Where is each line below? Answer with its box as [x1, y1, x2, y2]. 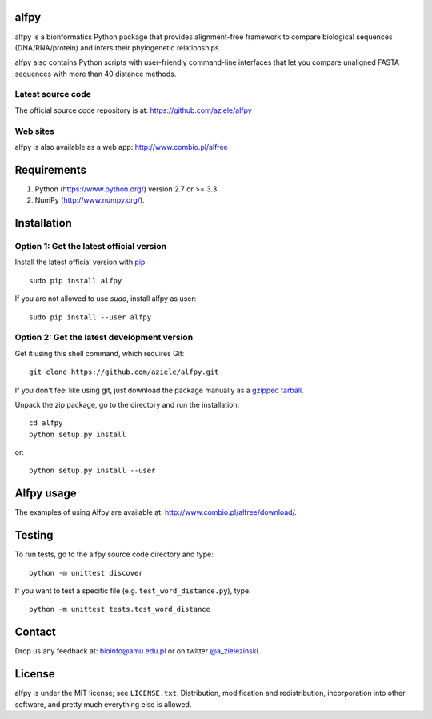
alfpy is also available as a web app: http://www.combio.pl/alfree [14, 142, 228, 151]
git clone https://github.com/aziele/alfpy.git [29, 368, 219, 376]
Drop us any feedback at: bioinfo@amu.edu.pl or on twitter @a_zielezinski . [14, 646, 261, 656]
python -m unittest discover [29, 568, 143, 577]
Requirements [14, 163, 87, 176]
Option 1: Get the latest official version [14, 241, 167, 252]
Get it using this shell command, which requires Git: [14, 348, 185, 358]
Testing [14, 528, 54, 542]
